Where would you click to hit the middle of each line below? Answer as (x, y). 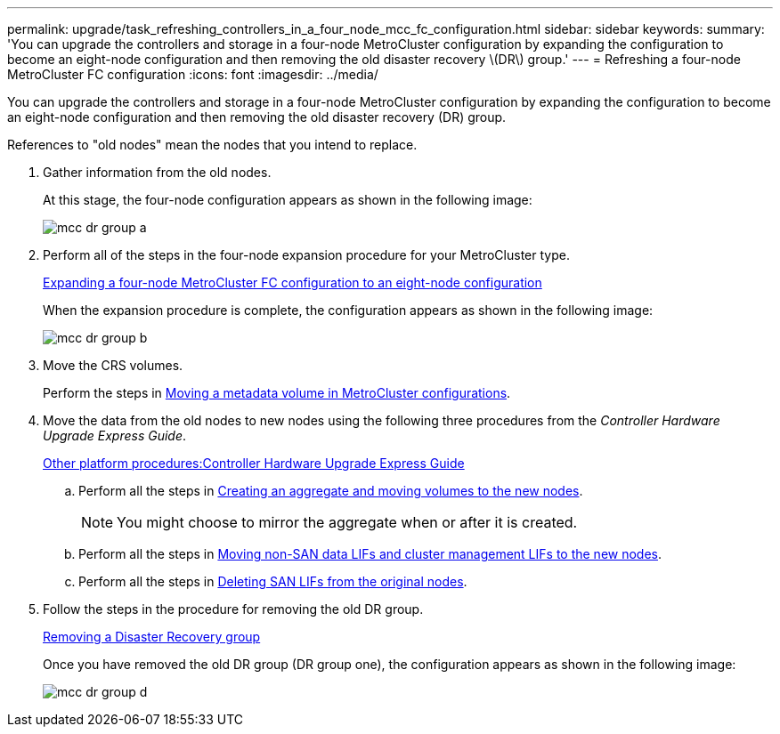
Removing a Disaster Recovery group (152, 637)
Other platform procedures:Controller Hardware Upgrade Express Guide (254, 463)
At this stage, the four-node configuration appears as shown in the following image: (288, 200)
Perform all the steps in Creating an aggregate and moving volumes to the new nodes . (331, 491)
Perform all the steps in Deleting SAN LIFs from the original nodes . (273, 581)
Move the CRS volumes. (113, 365)
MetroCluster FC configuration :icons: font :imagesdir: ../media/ (193, 74)
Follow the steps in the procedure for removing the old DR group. (233, 609)
